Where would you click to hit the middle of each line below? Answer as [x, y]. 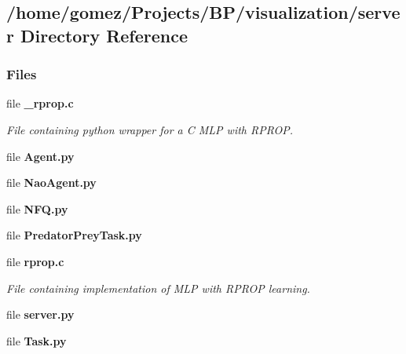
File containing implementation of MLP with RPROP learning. [158, 288]
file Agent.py [40, 156]
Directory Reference [104, 35]
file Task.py [37, 340]
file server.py [40, 314]
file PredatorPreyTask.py [74, 235]
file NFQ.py [37, 208]
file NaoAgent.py [51, 182]
